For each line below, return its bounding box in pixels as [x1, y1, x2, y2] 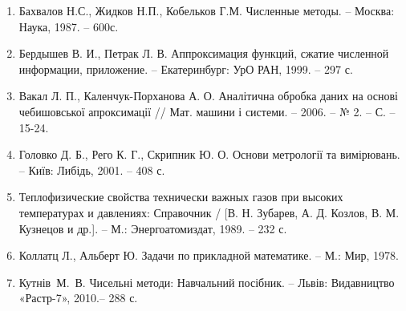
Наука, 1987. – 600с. [18, 18, 119, 34]
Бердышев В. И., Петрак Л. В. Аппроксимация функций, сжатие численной [18, 45, 389, 62]
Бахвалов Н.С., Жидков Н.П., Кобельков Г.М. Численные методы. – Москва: [18, 2, 395, 18]
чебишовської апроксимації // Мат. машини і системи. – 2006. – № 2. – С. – [18, 103, 396, 119]
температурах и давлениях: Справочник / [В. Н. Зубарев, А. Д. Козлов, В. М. [18, 204, 400, 220]
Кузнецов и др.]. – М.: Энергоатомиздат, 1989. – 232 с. [18, 220, 287, 236]
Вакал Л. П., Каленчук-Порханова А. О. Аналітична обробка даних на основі [18, 87, 398, 104]
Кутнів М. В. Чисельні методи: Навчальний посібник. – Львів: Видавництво [18, 273, 395, 290]
